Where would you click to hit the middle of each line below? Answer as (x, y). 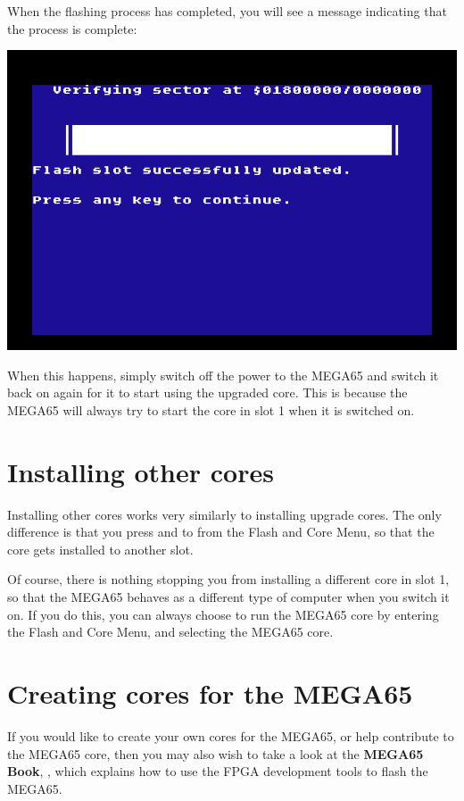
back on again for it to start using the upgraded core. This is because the (207, 392)
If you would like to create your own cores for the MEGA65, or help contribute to (231, 735)
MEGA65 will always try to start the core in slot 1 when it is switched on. (211, 409)
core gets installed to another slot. (100, 549)
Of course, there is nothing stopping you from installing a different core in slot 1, (228, 579)
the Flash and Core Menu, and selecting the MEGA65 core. (170, 632)
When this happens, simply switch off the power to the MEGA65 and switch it (223, 375)
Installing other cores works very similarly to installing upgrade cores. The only (224, 514)
